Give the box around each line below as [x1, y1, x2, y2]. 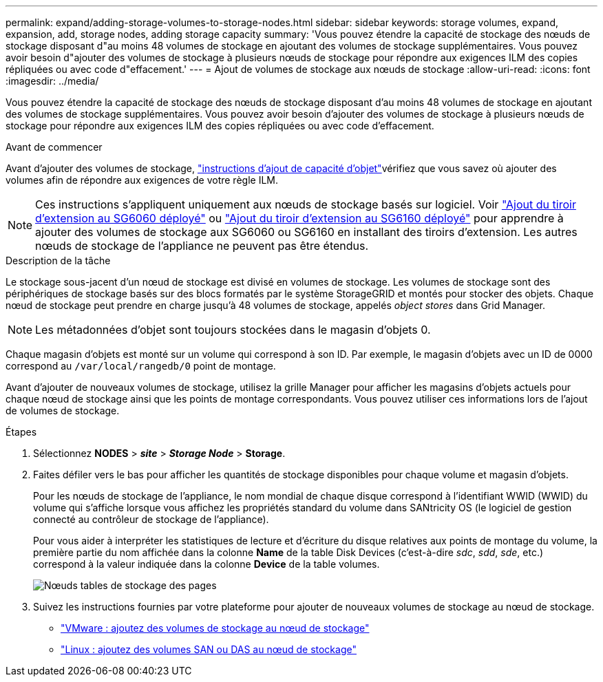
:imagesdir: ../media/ [6, 75, 99, 87]
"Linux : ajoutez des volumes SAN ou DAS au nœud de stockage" [61, 643, 357, 655]
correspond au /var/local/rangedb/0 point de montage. [6, 360, 276, 372]
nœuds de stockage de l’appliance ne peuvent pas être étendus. [35, 239, 369, 253]
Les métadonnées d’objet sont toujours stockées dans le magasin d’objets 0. [35, 323, 431, 337]
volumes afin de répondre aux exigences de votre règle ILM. [6, 174, 278, 186]
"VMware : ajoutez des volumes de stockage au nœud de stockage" [61, 622, 370, 634]
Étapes [6, 426, 37, 438]
